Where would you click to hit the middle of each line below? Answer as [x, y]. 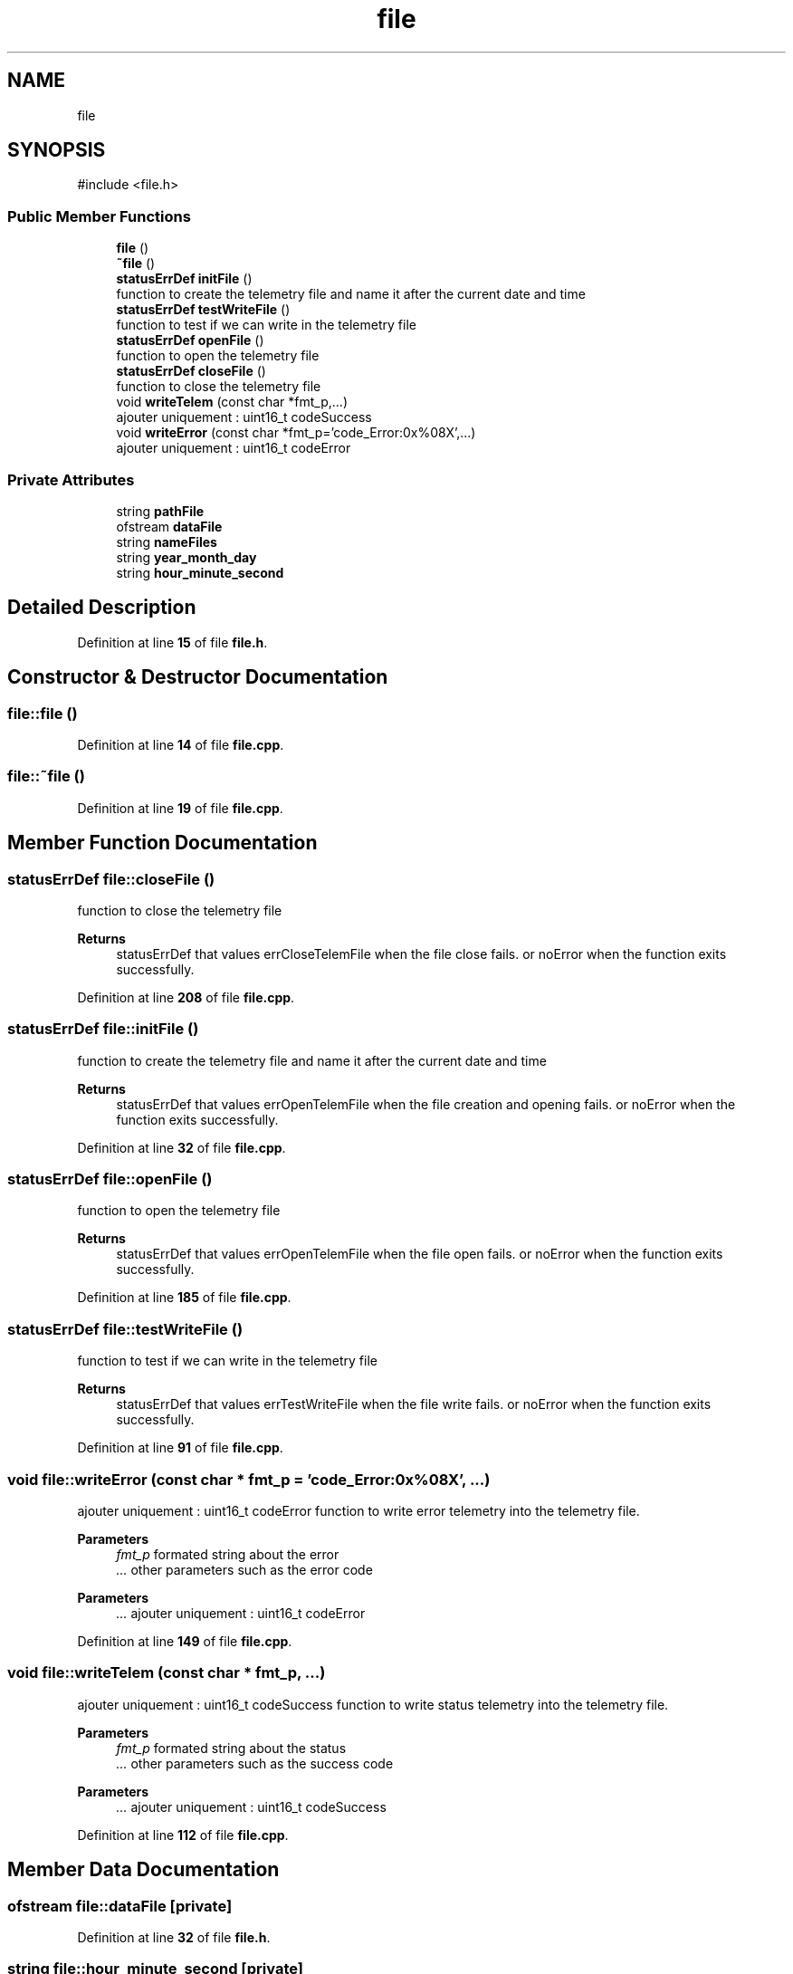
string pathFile [160, 511]
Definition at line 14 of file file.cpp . [181, 745]
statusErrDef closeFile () [191, 371]
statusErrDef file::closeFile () [111, 879]
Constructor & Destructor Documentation [198, 677]
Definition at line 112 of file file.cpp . [183, 1835]
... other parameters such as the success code [255, 1763]
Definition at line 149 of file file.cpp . [185, 1641]
